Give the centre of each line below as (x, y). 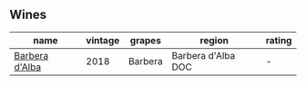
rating (279, 40)
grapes (146, 40)
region (214, 40)
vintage (103, 40)
